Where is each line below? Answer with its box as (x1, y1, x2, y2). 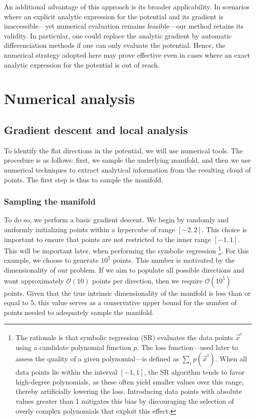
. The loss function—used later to (137, 342, 238, 352)
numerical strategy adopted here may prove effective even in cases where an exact (4, 49, 251, 60)
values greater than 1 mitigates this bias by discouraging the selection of (15, 396, 234, 406)
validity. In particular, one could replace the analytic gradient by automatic (4, 30, 232, 40)
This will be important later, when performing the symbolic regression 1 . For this (4, 244, 249, 255)
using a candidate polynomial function (15, 342, 131, 352)
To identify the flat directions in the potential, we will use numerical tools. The (4, 145, 243, 155)
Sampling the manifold (4, 195, 96, 208)
